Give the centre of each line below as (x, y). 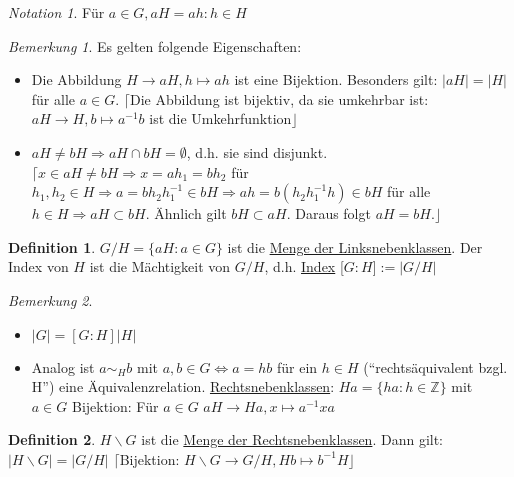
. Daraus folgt (328, 213)
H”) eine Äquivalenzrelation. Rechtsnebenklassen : (183, 386)
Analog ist (63, 366)
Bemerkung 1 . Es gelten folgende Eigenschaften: (155, 45)
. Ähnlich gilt (186, 213)
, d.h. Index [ (304, 266)
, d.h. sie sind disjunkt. (257, 151)
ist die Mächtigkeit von (160, 266)
